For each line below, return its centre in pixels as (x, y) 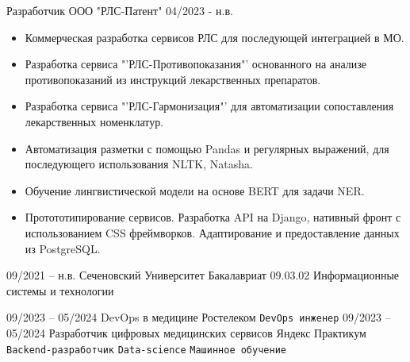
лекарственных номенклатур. (94, 121)
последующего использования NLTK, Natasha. (139, 164)
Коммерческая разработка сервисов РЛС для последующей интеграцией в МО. (215, 37)
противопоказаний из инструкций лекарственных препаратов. (173, 79)
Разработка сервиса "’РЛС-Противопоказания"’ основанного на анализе (196, 64)
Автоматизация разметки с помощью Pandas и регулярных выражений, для (207, 148)
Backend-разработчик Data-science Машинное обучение (146, 350)
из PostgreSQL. (63, 248)
